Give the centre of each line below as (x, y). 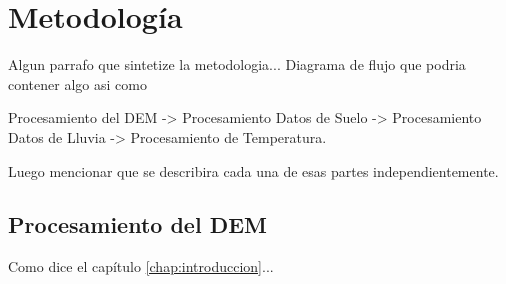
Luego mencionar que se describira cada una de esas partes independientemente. (253, 170)
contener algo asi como (77, 83)
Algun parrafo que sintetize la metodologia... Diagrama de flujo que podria (237, 64)
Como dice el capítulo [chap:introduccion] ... (141, 266)
